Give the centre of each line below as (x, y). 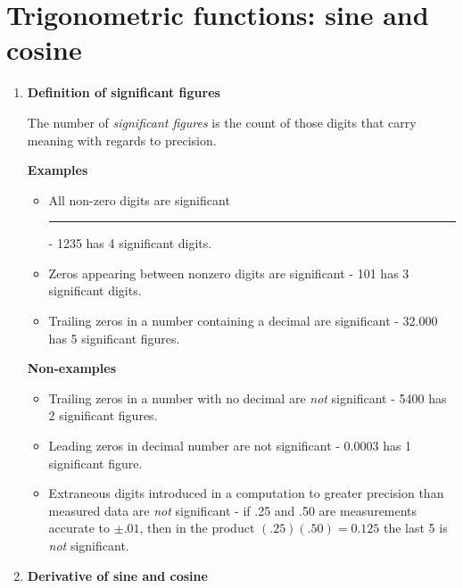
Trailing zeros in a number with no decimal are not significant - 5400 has (248, 398)
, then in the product (197, 528)
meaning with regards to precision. (122, 140)
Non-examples (72, 368)
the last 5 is (415, 528)
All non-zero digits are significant (139, 199)
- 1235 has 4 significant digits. (130, 243)
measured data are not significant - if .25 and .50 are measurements (233, 510)
